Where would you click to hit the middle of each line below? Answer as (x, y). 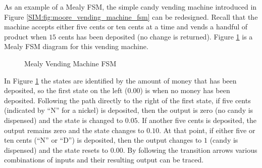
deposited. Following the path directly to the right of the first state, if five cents (127, 100)
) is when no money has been (185, 90)
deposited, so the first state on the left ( (66, 90)
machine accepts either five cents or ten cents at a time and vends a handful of (126, 27)
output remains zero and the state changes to (74, 130)
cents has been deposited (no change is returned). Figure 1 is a (155, 36)
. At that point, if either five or (207, 130)
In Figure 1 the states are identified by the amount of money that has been (120, 80)
